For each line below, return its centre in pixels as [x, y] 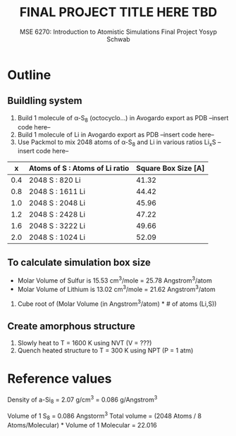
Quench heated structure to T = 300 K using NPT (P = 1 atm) [105, 350]
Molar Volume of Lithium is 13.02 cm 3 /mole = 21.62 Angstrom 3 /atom [117, 288]
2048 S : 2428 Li [57, 214]
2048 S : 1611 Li [57, 192]
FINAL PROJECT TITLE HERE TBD [118, 12]
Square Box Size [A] [170, 168]
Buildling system [45, 101]
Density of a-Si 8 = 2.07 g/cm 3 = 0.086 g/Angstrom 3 [82, 399]
